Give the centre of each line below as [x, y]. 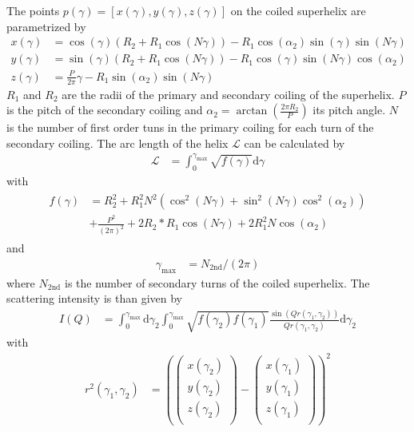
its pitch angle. [349, 110]
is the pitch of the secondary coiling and [105, 110]
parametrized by [46, 26]
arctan [252, 111]
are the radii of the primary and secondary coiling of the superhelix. [228, 94]
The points [33, 10]
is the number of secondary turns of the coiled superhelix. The [217, 282]
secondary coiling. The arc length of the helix [117, 143]
